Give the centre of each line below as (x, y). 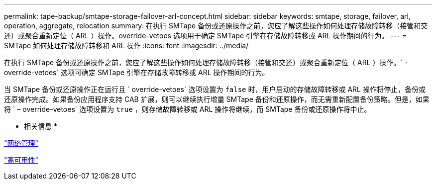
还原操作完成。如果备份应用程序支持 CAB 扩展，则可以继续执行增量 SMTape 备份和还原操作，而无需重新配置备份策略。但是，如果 (217, 99)
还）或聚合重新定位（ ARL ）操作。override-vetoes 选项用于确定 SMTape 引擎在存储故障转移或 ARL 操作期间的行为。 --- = (205, 36)
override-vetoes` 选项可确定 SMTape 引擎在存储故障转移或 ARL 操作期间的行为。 (137, 72)
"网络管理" (21, 143)
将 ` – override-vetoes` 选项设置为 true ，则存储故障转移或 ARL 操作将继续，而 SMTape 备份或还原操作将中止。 (188, 109)
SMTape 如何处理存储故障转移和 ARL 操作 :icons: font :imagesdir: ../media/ (126, 46)
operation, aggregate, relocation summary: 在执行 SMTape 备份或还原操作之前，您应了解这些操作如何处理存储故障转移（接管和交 (216, 26)
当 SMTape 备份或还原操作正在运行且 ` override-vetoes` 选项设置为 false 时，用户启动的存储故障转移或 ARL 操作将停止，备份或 (215, 89)
